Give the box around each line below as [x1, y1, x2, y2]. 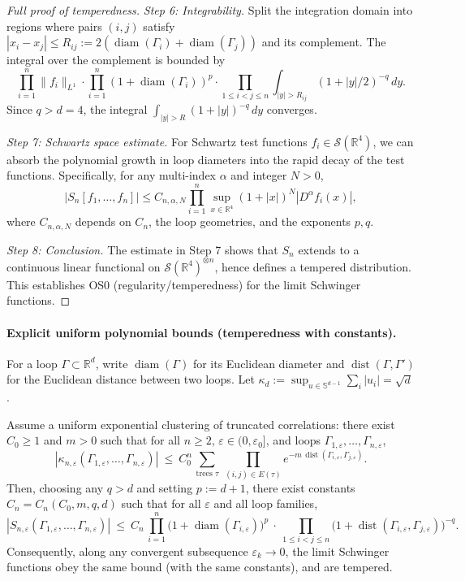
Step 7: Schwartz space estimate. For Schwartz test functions [6, 132, 308, 150]
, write [95, 354, 128, 371]
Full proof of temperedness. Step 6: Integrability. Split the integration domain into [6, 2, 413, 18]
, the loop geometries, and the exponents [149, 213, 351, 230]
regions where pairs [6, 17, 102, 34]
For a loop [6, 354, 58, 371]
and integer [230, 167, 287, 184]
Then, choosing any [6, 479, 104, 496]
